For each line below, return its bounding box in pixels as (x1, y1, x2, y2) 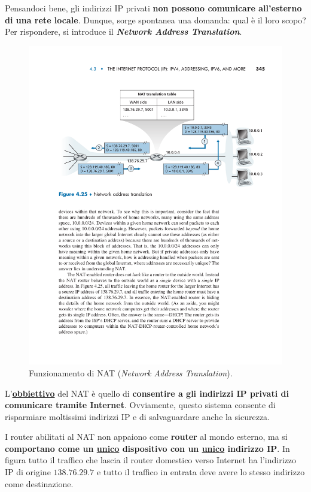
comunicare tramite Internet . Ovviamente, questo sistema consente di (5, 399, 276, 411)
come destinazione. (5, 477, 74, 490)
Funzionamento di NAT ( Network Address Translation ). (29, 366, 233, 379)
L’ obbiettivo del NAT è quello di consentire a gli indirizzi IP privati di (5, 387, 289, 399)
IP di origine (5, 466, 51, 478)
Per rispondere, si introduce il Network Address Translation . (5, 25, 242, 38)
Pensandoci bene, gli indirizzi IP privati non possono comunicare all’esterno (5, 2, 302, 14)
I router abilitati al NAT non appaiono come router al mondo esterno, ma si (5, 430, 288, 443)
